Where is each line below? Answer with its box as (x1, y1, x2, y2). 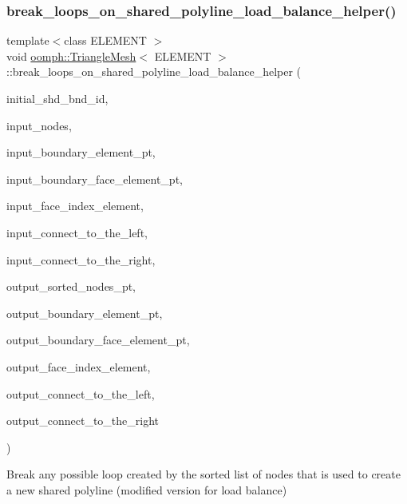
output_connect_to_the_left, (6, 385, 155, 402)
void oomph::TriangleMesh (6, 47, 136, 64)
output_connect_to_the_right (6, 412, 160, 429)
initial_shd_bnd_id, (6, 90, 109, 106)
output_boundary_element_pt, (6, 304, 163, 321)
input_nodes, (6, 117, 72, 133)
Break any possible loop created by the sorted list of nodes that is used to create (6, 466, 401, 482)
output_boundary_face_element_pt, (6, 331, 190, 348)
